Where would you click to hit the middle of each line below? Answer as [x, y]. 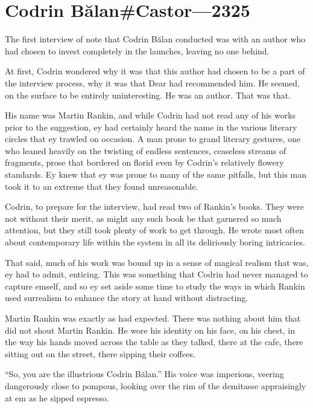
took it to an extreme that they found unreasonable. [102, 186]
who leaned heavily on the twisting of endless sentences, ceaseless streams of [146, 150]
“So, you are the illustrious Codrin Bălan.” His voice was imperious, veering [144, 374]
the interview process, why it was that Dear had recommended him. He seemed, [153, 83]
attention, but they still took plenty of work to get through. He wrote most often [154, 230]
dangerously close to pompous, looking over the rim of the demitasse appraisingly [156, 385]
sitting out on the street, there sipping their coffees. [100, 353]
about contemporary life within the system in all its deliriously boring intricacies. [155, 242]
